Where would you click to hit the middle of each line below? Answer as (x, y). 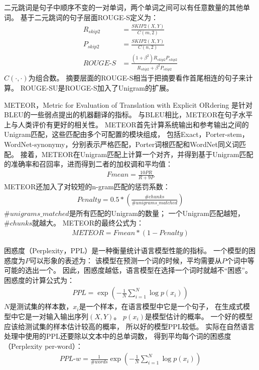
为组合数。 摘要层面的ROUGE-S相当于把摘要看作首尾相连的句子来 (137, 78)
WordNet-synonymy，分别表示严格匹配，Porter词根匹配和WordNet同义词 (121, 144)
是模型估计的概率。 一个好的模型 (199, 316)
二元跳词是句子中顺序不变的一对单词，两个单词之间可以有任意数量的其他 (123, 7)
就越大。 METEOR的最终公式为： (88, 223)
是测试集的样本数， (41, 306)
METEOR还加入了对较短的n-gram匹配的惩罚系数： (87, 187)
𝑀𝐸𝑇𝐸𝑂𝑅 (88, 233)
